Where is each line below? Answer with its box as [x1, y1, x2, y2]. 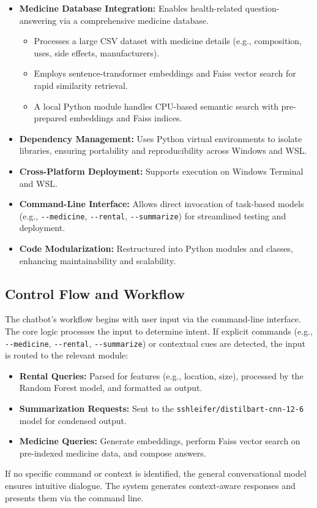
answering [19, 13, 57, 26]
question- [245, 2, 280, 14]
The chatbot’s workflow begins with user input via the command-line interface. [5, 313, 301, 325]
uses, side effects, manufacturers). [34, 46, 160, 59]
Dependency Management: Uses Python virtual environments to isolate [19, 132, 302, 145]
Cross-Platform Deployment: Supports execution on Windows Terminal [19, 164, 304, 177]
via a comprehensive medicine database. [59, 13, 209, 26]
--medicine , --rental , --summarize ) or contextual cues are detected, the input [5, 336, 305, 349]
